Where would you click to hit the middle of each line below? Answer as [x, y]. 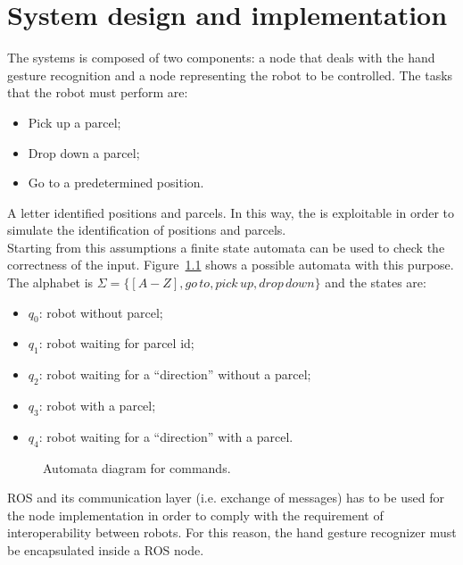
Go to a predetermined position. [116, 183]
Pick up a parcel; [74, 122]
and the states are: [376, 282]
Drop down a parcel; [84, 152]
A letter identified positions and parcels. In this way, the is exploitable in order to [231, 212]
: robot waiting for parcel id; [116, 343]
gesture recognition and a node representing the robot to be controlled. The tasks [230, 75]
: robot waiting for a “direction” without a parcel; [175, 374]
